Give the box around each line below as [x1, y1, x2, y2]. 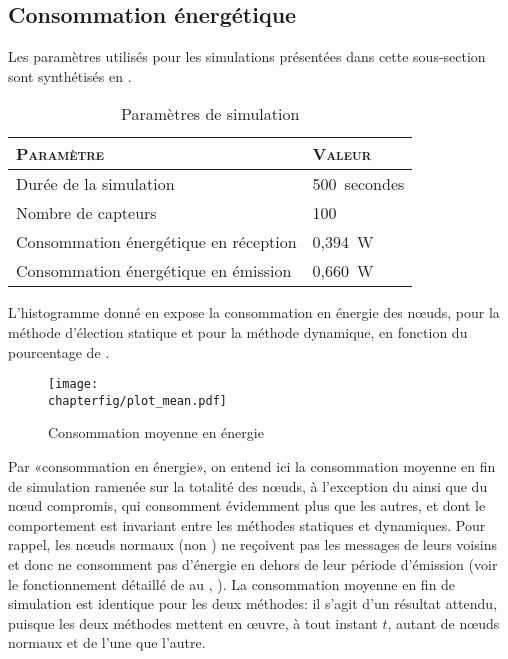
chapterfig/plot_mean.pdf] [48, 393, 227, 408]
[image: [48, 377, 99, 392]
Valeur [312, 142, 372, 166]
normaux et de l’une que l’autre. [8, 632, 206, 653]
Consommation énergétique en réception [16, 230, 297, 254]
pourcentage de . [8, 341, 110, 362]
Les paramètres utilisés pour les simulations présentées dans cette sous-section [8, 46, 486, 67]
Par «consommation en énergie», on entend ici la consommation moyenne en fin [8, 456, 496, 477]
